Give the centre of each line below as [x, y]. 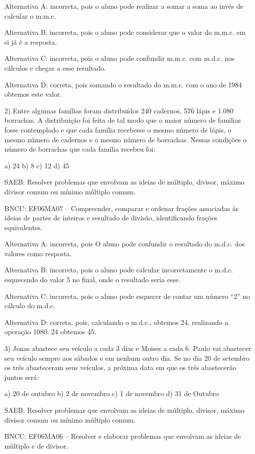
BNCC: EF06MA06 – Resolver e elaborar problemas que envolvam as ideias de [123, 436]
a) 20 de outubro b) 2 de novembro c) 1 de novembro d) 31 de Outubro [112, 393]
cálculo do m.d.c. [30, 306]
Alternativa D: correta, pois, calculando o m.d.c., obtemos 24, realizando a [116, 322]
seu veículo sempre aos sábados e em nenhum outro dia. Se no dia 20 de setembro [127, 358]
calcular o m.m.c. [30, 15]
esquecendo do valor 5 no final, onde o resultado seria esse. [93, 280]
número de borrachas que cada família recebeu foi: [80, 149]
